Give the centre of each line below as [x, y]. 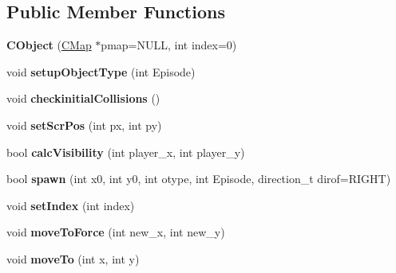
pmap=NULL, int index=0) [169, 45]
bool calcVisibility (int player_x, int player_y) [126, 152]
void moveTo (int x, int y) [73, 258]
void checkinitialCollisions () [83, 98]
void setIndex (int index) [71, 205]
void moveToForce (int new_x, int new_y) [116, 232]
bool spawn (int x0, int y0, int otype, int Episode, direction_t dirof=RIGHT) [199, 179]
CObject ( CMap [49, 45]
